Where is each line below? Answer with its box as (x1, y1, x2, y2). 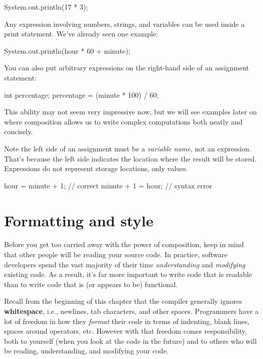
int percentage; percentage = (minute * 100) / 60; (4, 89, 159, 100)
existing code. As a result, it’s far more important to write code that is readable (4, 269, 252, 280)
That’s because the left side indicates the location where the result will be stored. (4, 153, 257, 164)
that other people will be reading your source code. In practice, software (4, 249, 228, 260)
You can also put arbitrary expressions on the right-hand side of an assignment (4, 62, 249, 73)
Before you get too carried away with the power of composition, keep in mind (4, 239, 244, 250)
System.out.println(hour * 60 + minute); (4, 45, 130, 56)
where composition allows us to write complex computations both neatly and (4, 116, 243, 127)
